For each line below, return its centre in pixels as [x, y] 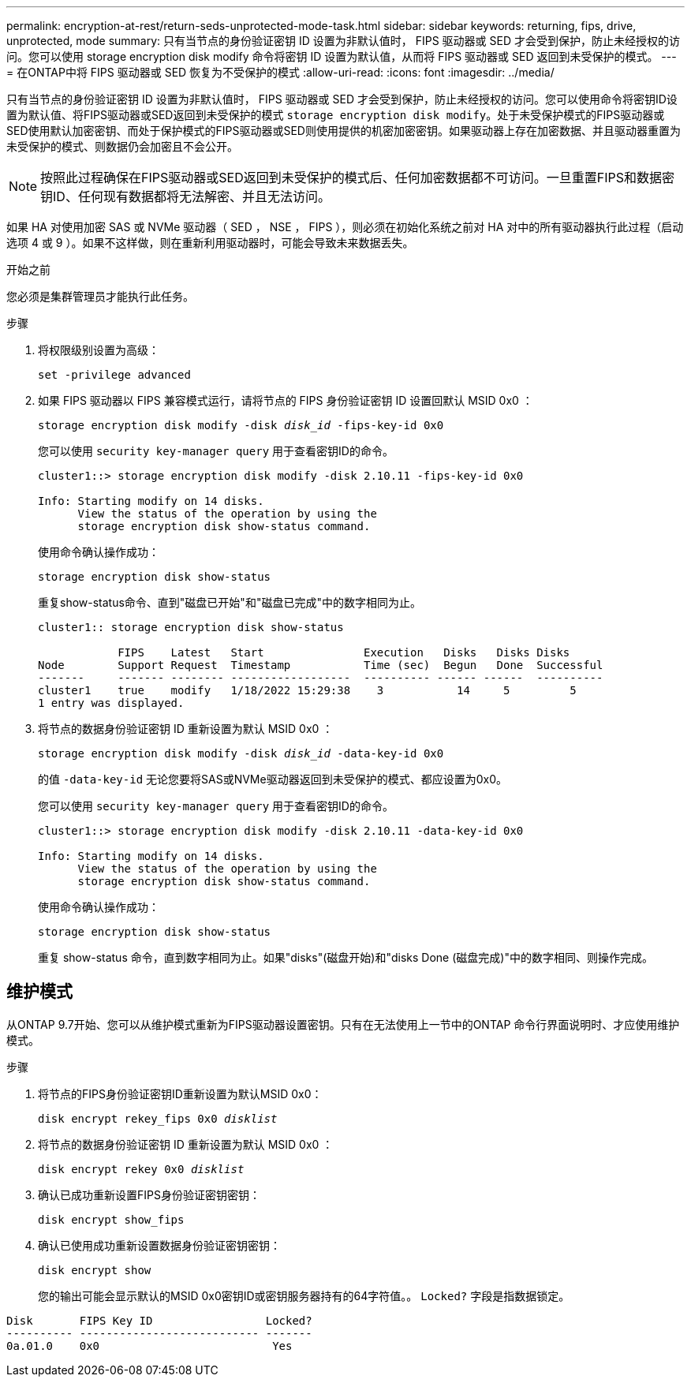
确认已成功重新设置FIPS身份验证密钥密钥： [149, 1194]
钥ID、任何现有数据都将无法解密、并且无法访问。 [185, 196]
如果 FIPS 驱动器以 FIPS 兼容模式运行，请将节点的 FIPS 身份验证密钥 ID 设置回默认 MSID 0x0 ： [286, 400]
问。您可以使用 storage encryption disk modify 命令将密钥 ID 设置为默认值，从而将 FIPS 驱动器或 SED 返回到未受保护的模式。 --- [342, 56]
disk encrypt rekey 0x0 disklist [141, 1169]
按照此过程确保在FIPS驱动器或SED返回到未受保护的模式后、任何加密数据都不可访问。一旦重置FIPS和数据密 [357, 178]
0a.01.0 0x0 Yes [149, 1346]
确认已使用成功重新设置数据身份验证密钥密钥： [159, 1245]
